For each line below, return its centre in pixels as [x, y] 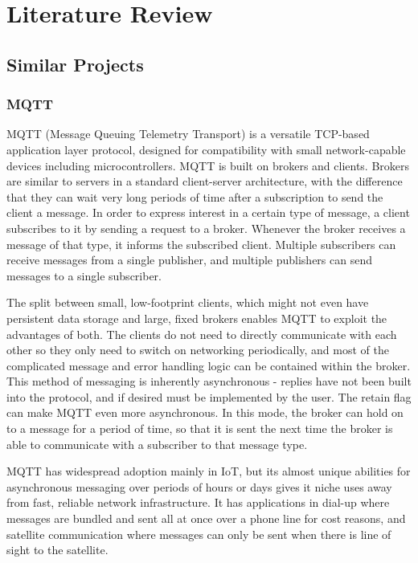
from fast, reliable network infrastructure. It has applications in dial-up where [198, 502]
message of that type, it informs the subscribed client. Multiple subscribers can [201, 244]
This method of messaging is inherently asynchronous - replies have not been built [209, 381]
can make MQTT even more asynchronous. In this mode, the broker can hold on [205, 412]
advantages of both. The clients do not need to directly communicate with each [202, 334]
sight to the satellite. [57, 550]
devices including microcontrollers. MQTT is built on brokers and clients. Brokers [208, 165]
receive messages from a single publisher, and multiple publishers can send [189, 260]
